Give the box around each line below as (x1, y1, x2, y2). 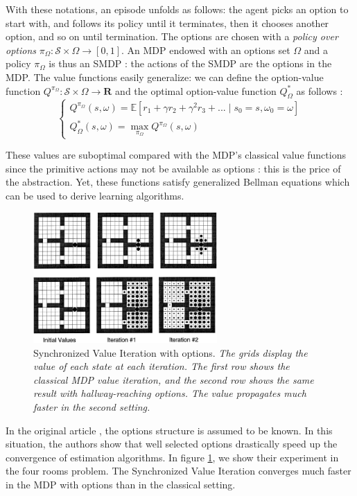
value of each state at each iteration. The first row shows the (33, 359, 290, 373)
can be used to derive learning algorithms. (6, 188, 184, 202)
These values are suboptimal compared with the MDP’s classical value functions (6, 148, 346, 162)
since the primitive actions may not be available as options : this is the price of (6, 161, 341, 175)
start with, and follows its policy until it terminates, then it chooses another (6, 15, 329, 30)
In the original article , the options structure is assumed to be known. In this (6, 423, 333, 437)
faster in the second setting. (33, 399, 150, 414)
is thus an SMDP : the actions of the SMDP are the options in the (49, 56, 332, 71)
